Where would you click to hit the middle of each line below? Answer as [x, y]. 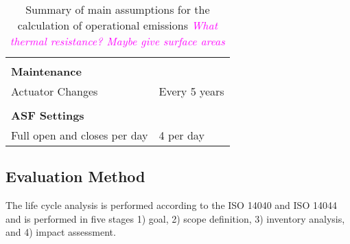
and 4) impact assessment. [61, 232]
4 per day [182, 135]
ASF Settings [48, 115]
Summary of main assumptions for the [118, 9]
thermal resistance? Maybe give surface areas [117, 41]
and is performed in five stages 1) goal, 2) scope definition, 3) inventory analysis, [175, 218]
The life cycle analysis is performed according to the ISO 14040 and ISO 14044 [171, 205]
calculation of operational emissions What [117, 25]
